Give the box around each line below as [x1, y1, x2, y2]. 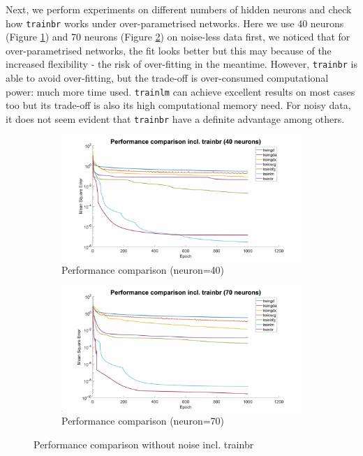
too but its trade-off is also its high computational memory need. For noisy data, [6, 98, 351, 112]
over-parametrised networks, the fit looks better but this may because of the [6, 43, 332, 57]
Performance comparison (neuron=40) [61, 263, 225, 277]
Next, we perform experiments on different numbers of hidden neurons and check [6, 2, 352, 16]
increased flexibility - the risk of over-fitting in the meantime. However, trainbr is [6, 57, 357, 71]
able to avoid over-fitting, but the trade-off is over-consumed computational [6, 71, 329, 85]
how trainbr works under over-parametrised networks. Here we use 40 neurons [6, 15, 344, 30]
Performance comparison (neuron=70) [61, 413, 225, 428]
